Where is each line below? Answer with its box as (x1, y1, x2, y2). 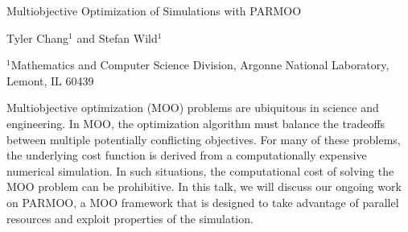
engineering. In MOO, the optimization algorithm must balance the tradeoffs (6, 114, 385, 131)
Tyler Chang (6, 29, 69, 46)
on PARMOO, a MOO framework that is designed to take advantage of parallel (6, 193, 399, 210)
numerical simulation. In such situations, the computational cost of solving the (6, 162, 394, 179)
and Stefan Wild (76, 29, 158, 46)
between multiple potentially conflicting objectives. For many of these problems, (6, 130, 401, 147)
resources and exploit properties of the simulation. (6, 209, 253, 226)
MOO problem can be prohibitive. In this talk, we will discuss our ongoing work (6, 178, 402, 195)
